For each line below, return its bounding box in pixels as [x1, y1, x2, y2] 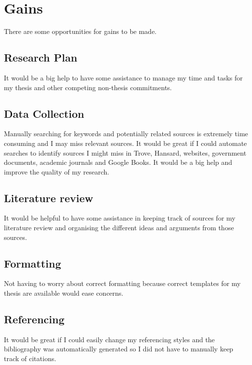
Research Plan [4, 50, 78, 65]
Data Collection [4, 106, 84, 121]
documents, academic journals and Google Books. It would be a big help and [4, 157, 233, 167]
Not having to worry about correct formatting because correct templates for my [4, 278, 241, 288]
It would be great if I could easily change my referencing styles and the [4, 334, 215, 344]
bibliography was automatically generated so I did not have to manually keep [4, 344, 234, 354]
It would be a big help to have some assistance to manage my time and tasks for [4, 72, 243, 82]
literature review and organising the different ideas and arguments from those [4, 222, 234, 233]
